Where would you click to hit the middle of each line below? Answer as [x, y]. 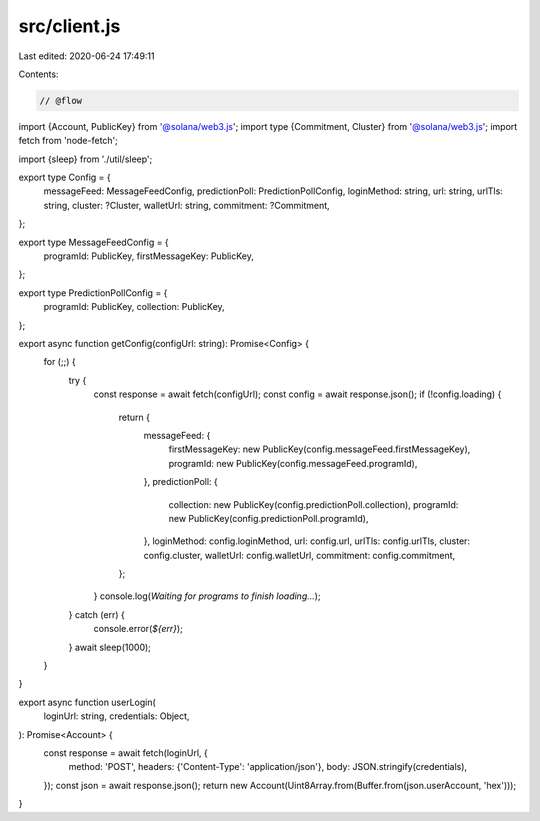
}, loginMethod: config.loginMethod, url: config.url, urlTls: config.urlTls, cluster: [306, 541]
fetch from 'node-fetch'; [68, 141]
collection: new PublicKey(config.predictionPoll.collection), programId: [313, 504]
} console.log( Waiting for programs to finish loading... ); [207, 596]
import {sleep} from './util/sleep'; [85, 159]
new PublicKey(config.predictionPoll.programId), [268, 518]
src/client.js [69, 26]
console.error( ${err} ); [138, 629]
